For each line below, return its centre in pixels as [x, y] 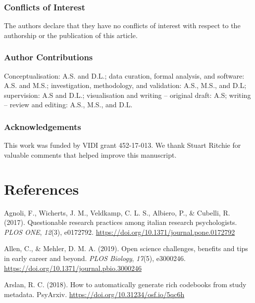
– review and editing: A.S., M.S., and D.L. [68, 105]
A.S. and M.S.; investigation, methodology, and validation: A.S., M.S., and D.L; [125, 85]
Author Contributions [49, 57]
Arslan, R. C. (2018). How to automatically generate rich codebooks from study [125, 284]
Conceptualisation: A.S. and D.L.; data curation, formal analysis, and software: [124, 75]
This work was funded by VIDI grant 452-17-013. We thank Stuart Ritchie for [123, 145]
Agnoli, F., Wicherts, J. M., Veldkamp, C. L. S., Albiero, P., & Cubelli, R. [117, 212]
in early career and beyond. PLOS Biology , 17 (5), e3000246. [95, 258]
